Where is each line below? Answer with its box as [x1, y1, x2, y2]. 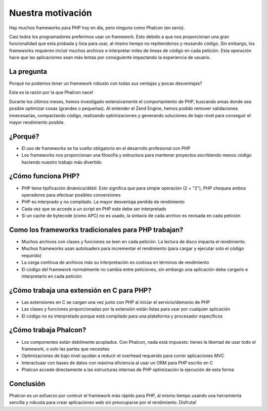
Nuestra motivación [9, 7, 92, 18]
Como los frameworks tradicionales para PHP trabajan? [9, 226, 183, 234]
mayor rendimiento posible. [9, 119, 65, 125]
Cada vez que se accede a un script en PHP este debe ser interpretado [21, 206, 167, 212]
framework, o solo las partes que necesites [21, 346, 110, 352]
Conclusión [9, 379, 45, 388]
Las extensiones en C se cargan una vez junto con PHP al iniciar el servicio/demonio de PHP [21, 299, 210, 305]
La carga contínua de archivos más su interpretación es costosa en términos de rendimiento [21, 260, 210, 266]
